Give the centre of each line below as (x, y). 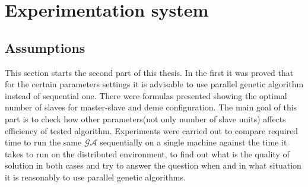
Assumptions (45, 47)
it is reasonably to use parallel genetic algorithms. (95, 177)
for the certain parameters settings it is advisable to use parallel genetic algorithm (154, 84)
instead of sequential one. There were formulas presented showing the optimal (146, 95)
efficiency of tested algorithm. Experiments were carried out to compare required (152, 130)
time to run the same (43, 142)
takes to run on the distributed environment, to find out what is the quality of (147, 153)
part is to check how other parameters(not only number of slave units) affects (145, 118)
